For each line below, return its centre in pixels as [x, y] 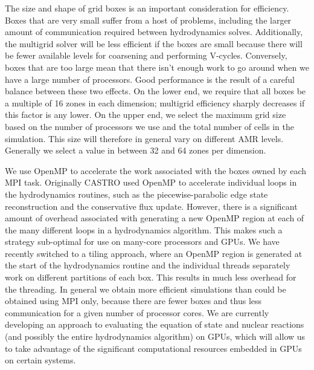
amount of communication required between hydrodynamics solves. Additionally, [154, 32]
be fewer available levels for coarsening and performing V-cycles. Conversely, [146, 55]
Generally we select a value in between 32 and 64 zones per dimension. [136, 150]
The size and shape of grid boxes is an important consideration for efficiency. [147, 8]
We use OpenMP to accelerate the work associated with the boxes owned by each [156, 170]
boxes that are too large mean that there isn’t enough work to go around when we [157, 67]
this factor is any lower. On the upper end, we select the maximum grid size [146, 115]
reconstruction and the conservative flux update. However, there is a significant [151, 206]
